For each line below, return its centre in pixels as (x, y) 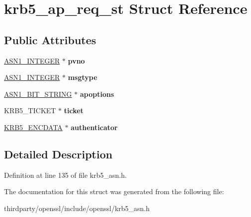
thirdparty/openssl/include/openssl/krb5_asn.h (77, 208)
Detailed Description (58, 154)
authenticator (94, 127)
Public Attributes (50, 39)
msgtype (83, 77)
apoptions (97, 94)
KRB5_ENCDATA (33, 127)
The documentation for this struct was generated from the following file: (114, 191)
